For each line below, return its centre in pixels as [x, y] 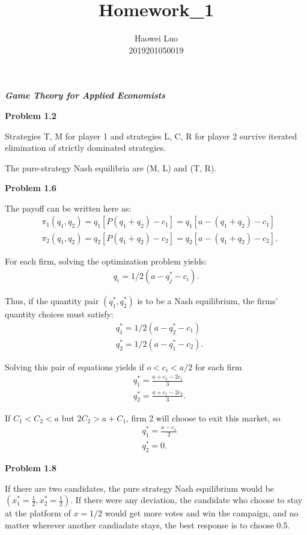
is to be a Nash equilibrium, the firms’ [208, 301]
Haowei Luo [156, 38]
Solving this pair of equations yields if [74, 366]
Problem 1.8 [31, 467]
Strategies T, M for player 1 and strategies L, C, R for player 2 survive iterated [151, 136]
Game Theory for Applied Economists [85, 95]
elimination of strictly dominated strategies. [85, 148]
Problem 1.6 [31, 188]
